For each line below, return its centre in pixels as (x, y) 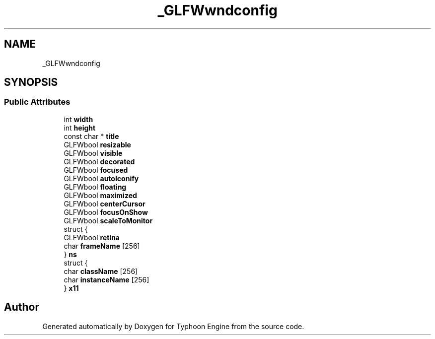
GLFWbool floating (95, 187)
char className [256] (101, 271)
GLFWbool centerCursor (105, 203)
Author (22, 307)
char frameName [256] (102, 246)
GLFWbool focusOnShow (106, 212)
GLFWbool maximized (100, 195)
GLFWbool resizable (97, 144)
